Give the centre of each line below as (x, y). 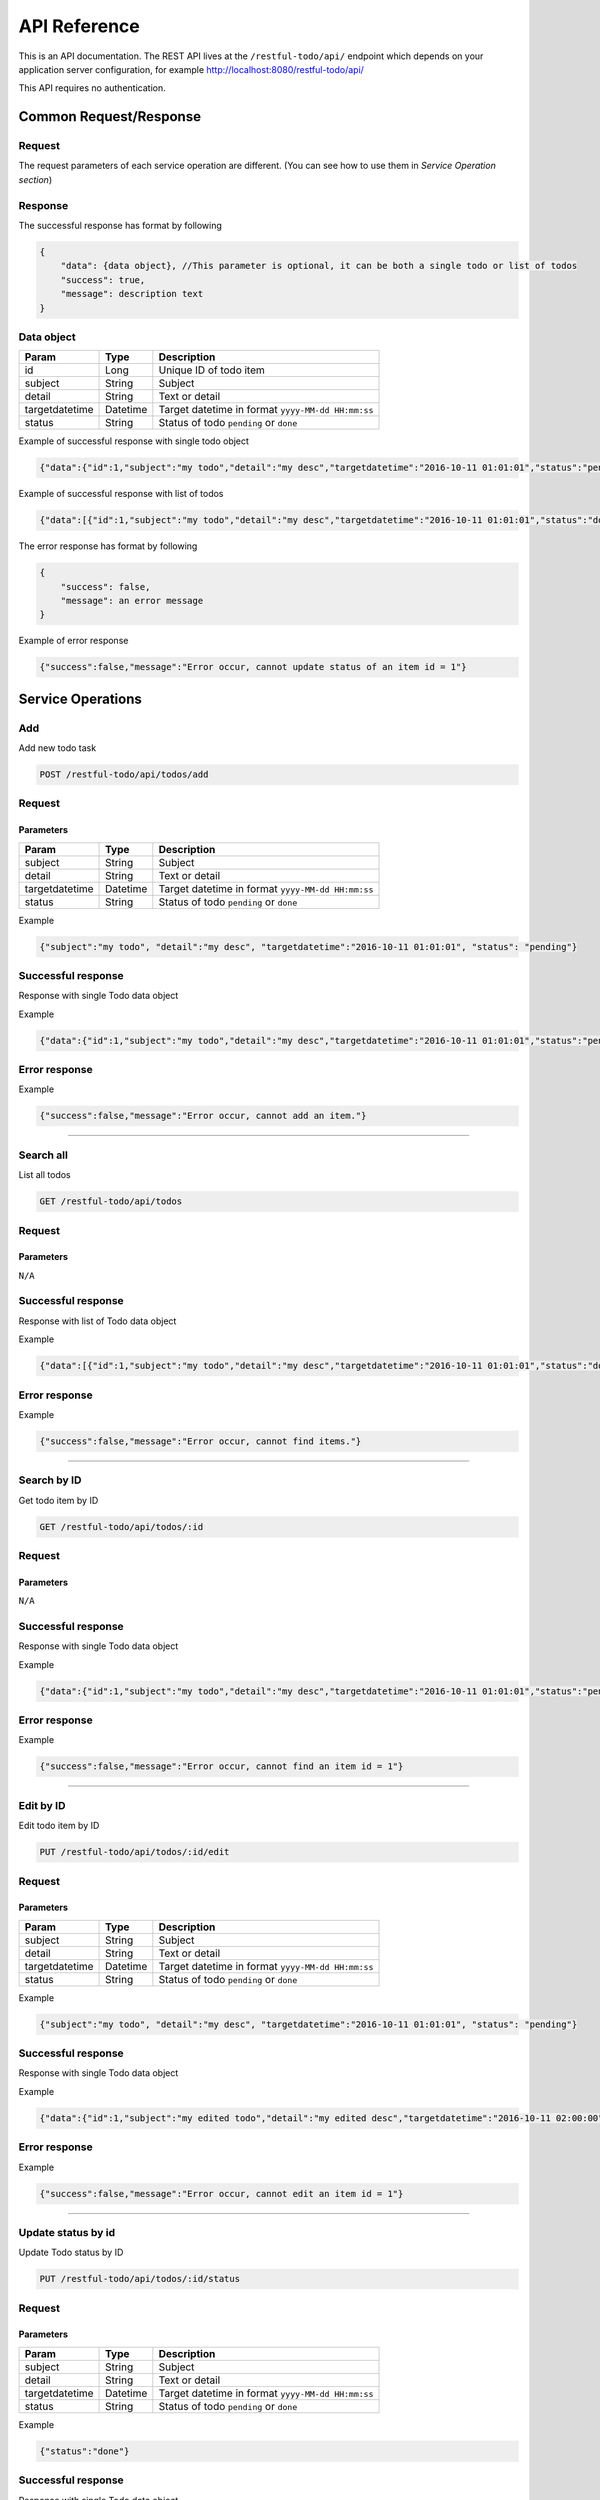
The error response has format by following (108, 546)
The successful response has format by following (120, 226)
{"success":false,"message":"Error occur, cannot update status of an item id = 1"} (253, 667)
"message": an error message (132, 600)
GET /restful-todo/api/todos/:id (121, 1526)
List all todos (44, 1175)
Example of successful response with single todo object (134, 441)
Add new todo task (57, 748)
